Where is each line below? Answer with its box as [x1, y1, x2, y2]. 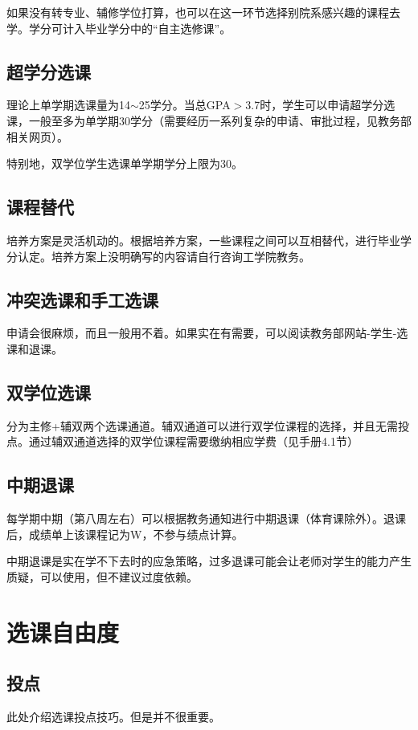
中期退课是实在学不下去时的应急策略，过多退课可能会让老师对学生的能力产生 [6, 553, 412, 569]
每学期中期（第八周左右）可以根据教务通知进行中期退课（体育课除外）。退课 [6, 510, 406, 527]
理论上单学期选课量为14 [6, 96, 130, 113]
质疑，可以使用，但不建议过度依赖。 [6, 568, 198, 585]
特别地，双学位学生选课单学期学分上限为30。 [6, 155, 243, 172]
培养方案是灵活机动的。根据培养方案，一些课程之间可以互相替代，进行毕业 [6, 231, 400, 248]
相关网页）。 [6, 128, 68, 145]
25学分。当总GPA [138, 96, 231, 113]
